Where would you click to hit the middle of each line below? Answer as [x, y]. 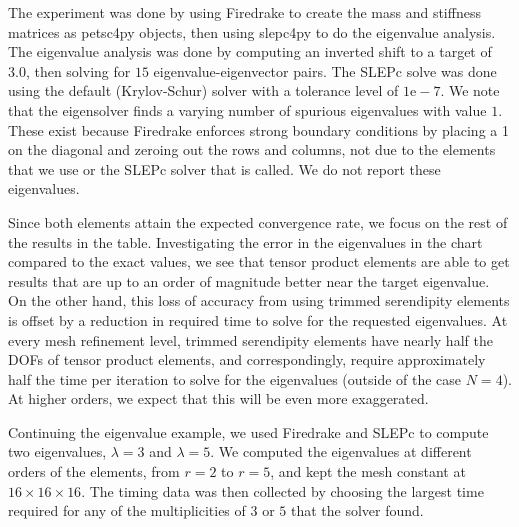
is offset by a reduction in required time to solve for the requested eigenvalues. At [258, 319]
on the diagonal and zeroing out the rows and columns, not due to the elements [252, 149]
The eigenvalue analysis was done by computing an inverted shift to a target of [250, 51]
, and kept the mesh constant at [368, 471]
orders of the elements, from [94, 471]
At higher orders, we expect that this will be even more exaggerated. [218, 398]
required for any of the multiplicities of [127, 510]
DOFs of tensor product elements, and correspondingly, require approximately [247, 359]
